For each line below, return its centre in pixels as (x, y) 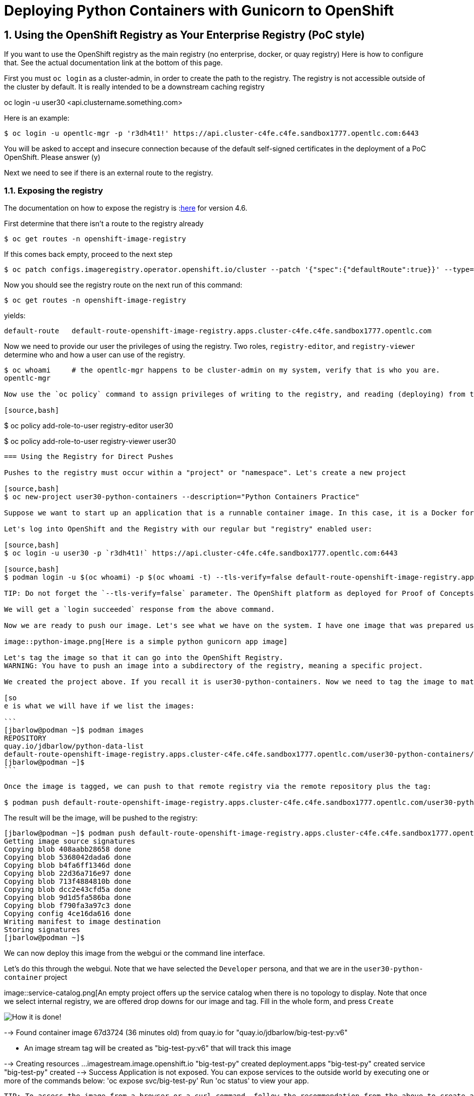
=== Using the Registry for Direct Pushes (89, 456)
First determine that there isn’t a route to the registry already (104, 223)
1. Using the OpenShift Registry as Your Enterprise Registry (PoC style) (185, 35)
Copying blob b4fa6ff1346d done (68, 865)
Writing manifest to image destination (82, 921)
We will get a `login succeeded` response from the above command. (140, 609)
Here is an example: (37, 118)
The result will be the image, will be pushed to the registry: (101, 817)
